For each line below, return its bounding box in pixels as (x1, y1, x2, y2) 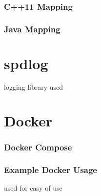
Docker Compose (4, 141, 72, 153)
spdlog (4, 53, 48, 73)
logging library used (4, 81, 63, 92)
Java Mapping (4, 23, 61, 35)
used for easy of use (4, 182, 62, 193)
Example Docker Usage (4, 163, 97, 175)
